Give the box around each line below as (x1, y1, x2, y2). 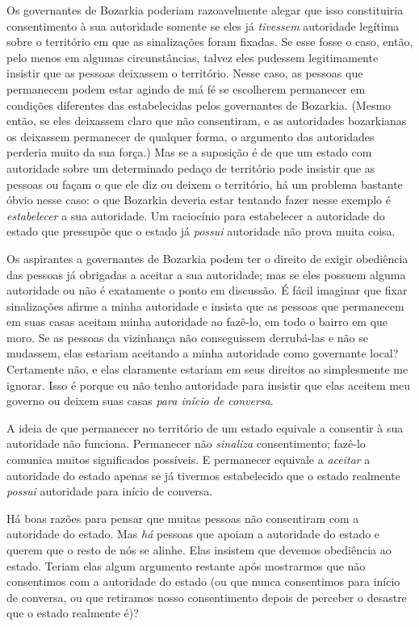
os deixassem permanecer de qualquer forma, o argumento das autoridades (6, 127, 375, 144)
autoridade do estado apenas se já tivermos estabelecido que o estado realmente (6, 466, 400, 483)
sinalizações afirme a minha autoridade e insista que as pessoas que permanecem (6, 297, 404, 314)
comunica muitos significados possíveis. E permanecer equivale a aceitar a (6, 451, 371, 468)
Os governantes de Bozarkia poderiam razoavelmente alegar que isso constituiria (6, 2, 404, 18)
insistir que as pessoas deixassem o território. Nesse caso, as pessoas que (6, 65, 363, 82)
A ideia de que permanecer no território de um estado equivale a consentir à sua (6, 419, 404, 436)
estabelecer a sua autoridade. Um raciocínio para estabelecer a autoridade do (6, 207, 385, 224)
